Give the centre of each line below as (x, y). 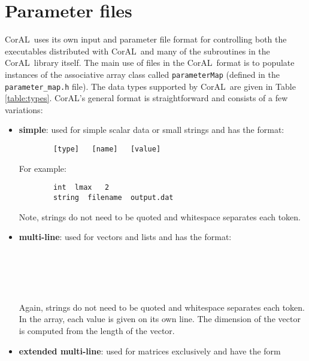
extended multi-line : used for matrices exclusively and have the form (150, 351)
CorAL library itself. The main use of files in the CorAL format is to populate (150, 63)
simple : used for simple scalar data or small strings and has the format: (152, 130)
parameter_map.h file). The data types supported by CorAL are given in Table (150, 86)
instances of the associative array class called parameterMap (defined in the (142, 74)
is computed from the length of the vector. (97, 330)
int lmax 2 (81, 188)
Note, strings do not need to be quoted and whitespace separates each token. (160, 216)
